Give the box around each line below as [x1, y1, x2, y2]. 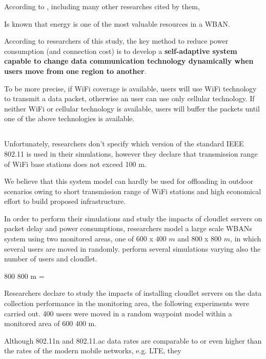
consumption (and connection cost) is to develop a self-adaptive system [4, 45, 237, 56]
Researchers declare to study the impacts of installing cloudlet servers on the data [4, 288, 262, 298]
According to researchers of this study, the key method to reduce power [4, 35, 229, 46]
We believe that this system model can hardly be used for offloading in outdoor [4, 176, 254, 186]
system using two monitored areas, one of [4, 233, 134, 244]
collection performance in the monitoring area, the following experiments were [4, 298, 249, 309]
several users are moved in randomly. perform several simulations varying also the [4, 243, 261, 254]
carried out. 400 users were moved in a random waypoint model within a [4, 308, 232, 318]
